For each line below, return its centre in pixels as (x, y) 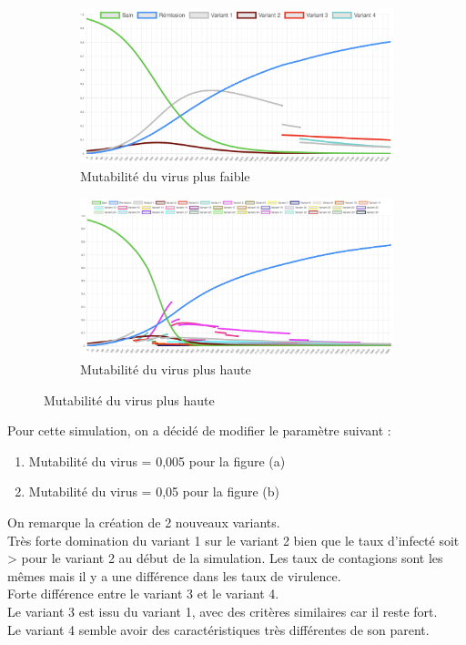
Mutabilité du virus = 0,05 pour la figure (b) (154, 491)
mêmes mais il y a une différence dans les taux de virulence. (174, 575)
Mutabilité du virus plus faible (165, 175)
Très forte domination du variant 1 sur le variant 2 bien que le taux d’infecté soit (233, 540)
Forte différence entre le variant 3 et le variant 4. (143, 594)
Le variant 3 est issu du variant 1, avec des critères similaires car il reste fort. (223, 612)
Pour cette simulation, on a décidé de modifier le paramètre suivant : (199, 430)
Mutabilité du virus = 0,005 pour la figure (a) (157, 461)
